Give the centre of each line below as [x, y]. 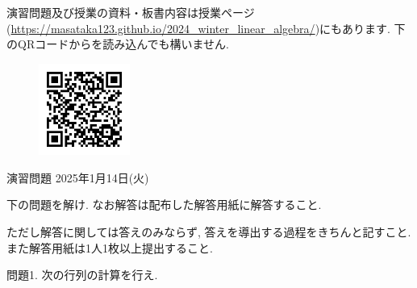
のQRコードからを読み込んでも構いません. [118, 44]
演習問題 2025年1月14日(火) [78, 177]
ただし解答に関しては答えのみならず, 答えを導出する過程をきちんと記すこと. [209, 231]
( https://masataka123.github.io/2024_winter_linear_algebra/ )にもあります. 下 [206, 28]
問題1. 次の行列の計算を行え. [82, 275]
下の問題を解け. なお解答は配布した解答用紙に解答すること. [164, 205]
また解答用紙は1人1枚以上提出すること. [110, 247]
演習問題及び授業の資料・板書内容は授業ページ [131, 12]
